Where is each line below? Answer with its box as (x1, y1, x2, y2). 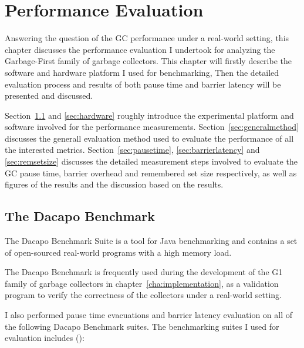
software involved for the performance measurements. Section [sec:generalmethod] (5, 121, 299, 133)
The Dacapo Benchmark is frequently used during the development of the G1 (5, 266, 283, 278)
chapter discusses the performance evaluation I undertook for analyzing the (5, 43, 275, 55)
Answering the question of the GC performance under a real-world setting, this (5, 32, 289, 44)
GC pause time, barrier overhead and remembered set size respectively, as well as (5, 166, 297, 179)
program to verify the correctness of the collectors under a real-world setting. (5, 289, 282, 301)
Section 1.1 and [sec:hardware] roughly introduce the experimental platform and (5, 109, 294, 121)
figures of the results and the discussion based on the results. (5, 178, 224, 190)
